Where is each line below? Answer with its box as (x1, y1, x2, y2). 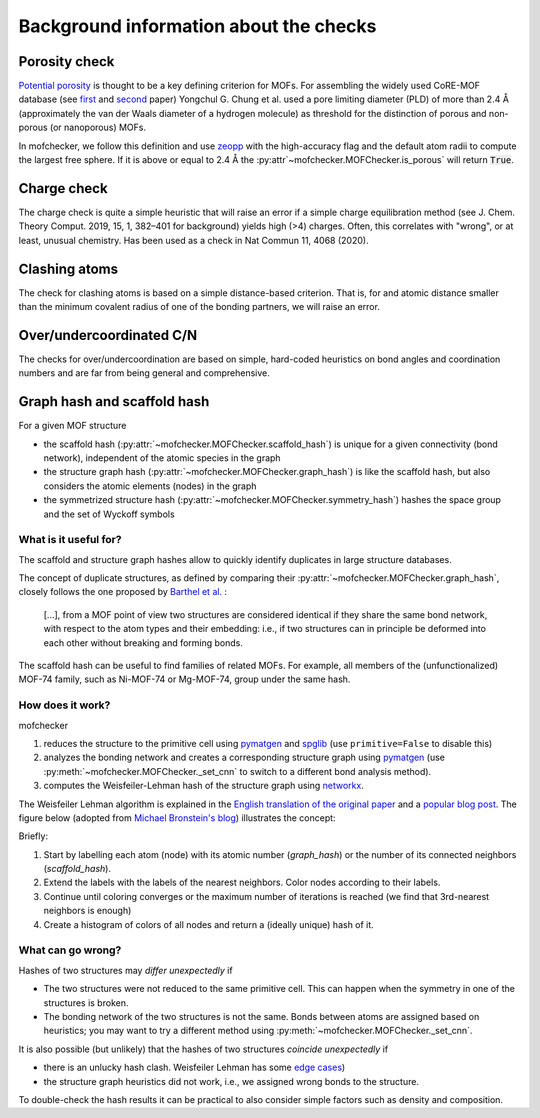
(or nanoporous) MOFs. (50, 121, 147, 134)
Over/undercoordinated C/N (18, 326, 198, 344)
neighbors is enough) (43, 905, 132, 917)
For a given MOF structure (18, 420, 127, 432)
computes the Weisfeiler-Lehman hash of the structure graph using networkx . (43, 780, 364, 792)
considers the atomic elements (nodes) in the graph (43, 480, 257, 492)
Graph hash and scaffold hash (18, 393, 210, 410)
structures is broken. (43, 996, 129, 1009)
